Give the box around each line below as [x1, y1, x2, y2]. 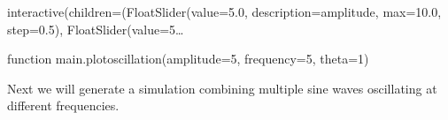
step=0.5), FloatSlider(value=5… [7, 19, 184, 38]
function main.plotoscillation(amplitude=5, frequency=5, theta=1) [7, 49, 369, 68]
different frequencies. [7, 96, 120, 115]
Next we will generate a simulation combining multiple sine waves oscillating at [7, 79, 437, 97]
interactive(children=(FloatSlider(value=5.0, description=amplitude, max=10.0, [7, 3, 442, 20]
